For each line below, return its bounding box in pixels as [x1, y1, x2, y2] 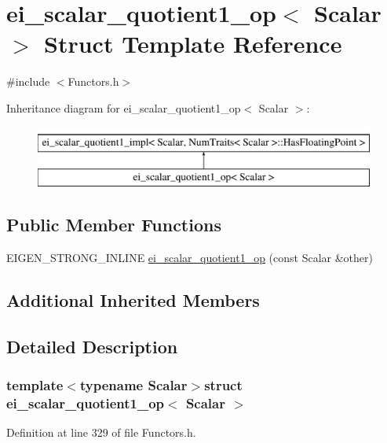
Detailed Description [6, 334, 178, 358]
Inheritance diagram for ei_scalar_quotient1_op [6, 99, 241, 116]
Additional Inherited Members [6, 287, 260, 312]
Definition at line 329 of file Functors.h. [6, 424, 196, 441]
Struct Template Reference [44, 28, 342, 60]
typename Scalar [79, 375, 188, 394]
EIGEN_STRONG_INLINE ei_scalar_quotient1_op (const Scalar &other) [6, 249, 373, 265]
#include [6, 73, 50, 90]
